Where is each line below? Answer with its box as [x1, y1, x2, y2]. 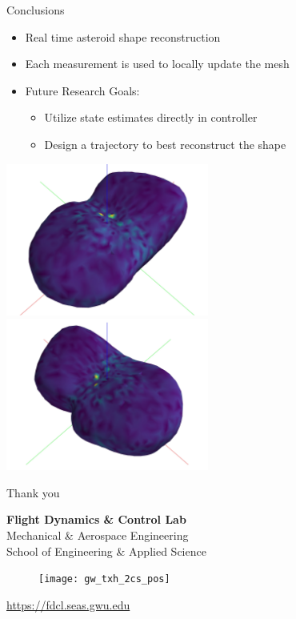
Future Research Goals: [25, 82, 140, 98]
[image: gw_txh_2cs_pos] [38, 573, 170, 585]
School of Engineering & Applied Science [6, 542, 206, 559]
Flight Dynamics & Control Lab [6, 511, 186, 528]
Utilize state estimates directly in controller [44, 109, 258, 126]
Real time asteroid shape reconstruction [25, 28, 221, 45]
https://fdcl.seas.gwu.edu [6, 596, 130, 613]
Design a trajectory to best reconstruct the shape [44, 135, 286, 152]
